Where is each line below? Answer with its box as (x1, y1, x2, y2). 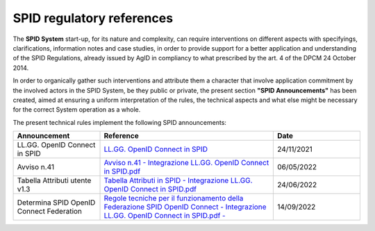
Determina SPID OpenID (17, 198, 96, 207)
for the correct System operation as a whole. (12, 105, 141, 114)
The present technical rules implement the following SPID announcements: (12, 118, 227, 126)
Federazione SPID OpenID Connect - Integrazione (103, 202, 267, 212)
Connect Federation (17, 207, 83, 216)
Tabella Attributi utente (17, 176, 92, 185)
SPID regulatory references (12, 10, 174, 26)
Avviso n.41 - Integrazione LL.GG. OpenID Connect (103, 158, 269, 168)
